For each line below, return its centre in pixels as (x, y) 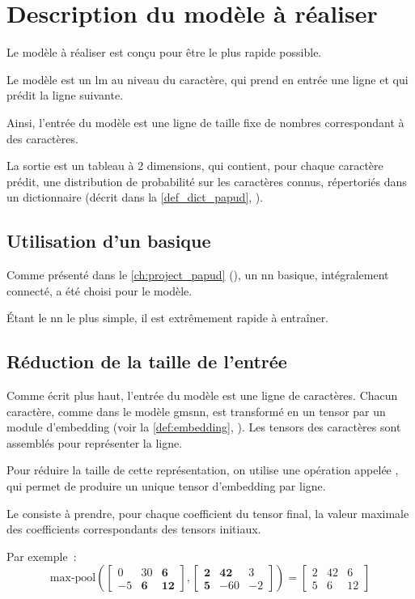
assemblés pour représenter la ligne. (95, 442)
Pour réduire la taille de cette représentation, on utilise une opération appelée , (203, 470)
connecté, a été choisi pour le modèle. (100, 290)
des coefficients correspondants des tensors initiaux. (134, 529)
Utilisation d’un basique (109, 241)
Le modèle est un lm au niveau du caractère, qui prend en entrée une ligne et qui (207, 79)
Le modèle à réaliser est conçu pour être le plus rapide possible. (164, 52)
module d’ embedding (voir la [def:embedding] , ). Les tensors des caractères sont (204, 427)
